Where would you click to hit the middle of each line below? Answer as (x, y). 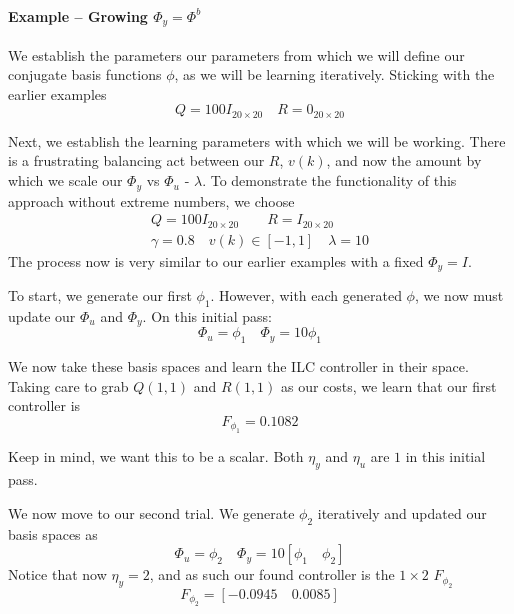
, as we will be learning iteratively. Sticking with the (334, 74)
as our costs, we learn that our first (389, 385)
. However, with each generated (306, 295)
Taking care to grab (68, 385)
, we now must (459, 295)
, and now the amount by (404, 160)
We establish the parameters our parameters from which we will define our (236, 54)
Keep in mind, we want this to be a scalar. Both (156, 456)
